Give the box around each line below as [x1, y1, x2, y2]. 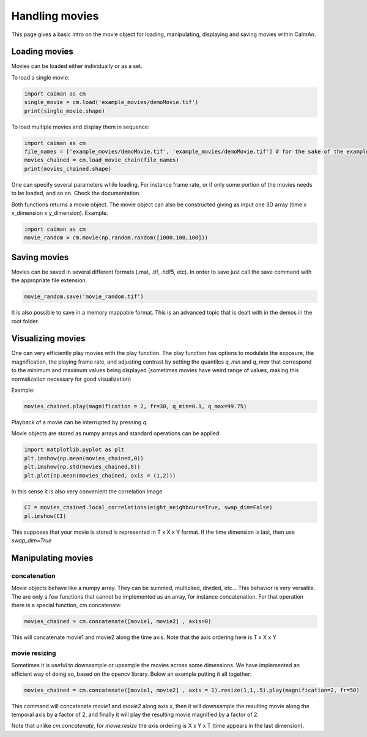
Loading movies [11, 47, 73, 57]
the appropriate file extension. [11, 277, 87, 284]
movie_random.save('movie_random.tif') [24, 293, 144, 300]
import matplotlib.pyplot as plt [24, 446, 125, 453]
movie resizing [11, 649, 56, 657]
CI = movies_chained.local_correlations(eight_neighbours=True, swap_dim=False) [24, 504, 273, 511]
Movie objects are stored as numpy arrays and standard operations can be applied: [11, 430, 221, 437]
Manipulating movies [11, 553, 94, 563]
